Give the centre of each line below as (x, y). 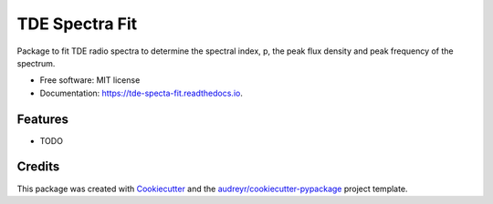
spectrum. (36, 63)
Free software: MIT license (90, 80)
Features (42, 119)
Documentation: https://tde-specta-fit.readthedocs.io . (142, 93)
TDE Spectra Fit (77, 24)
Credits (38, 167)
